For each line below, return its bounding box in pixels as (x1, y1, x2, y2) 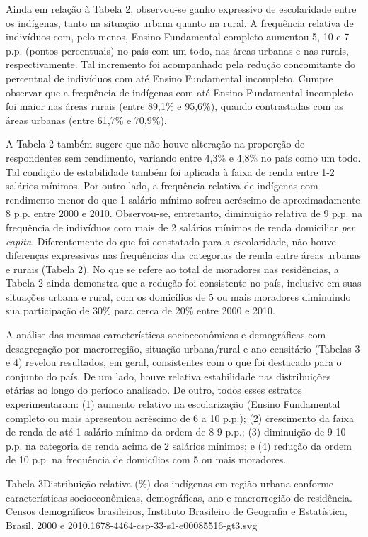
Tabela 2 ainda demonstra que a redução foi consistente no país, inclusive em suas (6, 275, 362, 290)
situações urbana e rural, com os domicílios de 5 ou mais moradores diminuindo (6, 289, 351, 304)
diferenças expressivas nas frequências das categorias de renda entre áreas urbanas (6, 248, 361, 262)
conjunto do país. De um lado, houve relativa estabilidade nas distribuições (6, 368, 331, 383)
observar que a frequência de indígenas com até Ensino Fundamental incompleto (6, 84, 354, 99)
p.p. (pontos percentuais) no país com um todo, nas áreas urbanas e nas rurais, (6, 43, 349, 57)
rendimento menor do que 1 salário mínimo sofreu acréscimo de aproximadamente (6, 192, 360, 206)
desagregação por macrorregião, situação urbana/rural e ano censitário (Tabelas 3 (6, 341, 360, 355)
